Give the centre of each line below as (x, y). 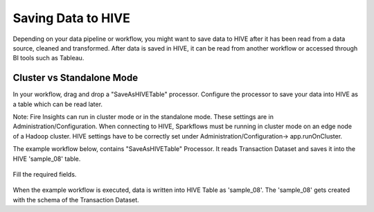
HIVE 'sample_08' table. (47, 159)
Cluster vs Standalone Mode (75, 78)
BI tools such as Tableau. (48, 58)
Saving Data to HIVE (72, 18)
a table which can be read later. (58, 104)
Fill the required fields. (45, 174)
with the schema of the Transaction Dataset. (76, 200)
